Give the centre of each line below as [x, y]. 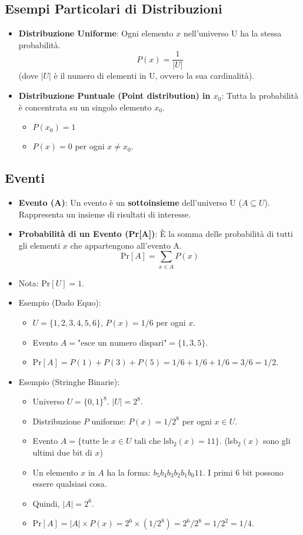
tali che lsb [154, 442]
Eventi [25, 178]
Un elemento [55, 472]
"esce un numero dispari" [122, 343]
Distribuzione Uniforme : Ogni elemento [96, 33]
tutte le [95, 442]
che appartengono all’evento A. [126, 245]
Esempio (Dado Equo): [60, 302]
